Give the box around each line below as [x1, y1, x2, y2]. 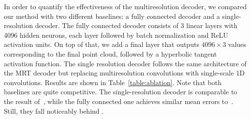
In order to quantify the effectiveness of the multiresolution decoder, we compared [4, 1, 247, 11]
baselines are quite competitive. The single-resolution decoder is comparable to [4, 87, 237, 97]
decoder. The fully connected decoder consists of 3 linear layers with [35, 20, 237, 30]
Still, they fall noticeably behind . [4, 105, 104, 116]
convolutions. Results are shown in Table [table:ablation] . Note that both [4, 77, 221, 87]
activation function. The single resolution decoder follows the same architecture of [4, 58, 247, 68]
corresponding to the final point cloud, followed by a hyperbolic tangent [4, 48, 217, 59]
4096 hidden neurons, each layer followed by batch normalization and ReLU [4, 30, 228, 40]
